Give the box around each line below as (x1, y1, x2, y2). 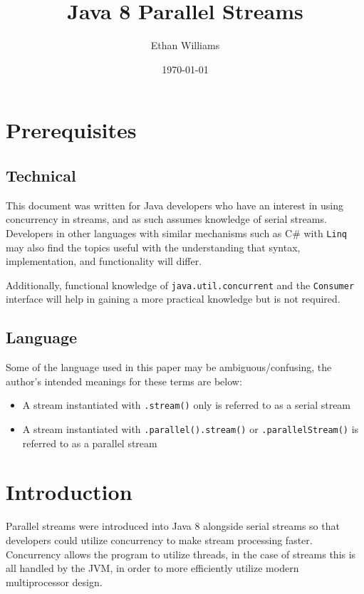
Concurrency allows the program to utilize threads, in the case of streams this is (6, 546, 356, 561)
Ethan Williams (150, 38, 220, 53)
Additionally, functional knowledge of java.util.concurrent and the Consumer (6, 277, 355, 292)
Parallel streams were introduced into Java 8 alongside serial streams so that (6, 519, 340, 533)
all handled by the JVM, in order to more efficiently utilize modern (6, 561, 299, 575)
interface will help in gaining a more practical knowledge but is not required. (6, 291, 340, 306)
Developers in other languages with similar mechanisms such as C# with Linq (6, 225, 347, 240)
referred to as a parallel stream (22, 435, 157, 450)
